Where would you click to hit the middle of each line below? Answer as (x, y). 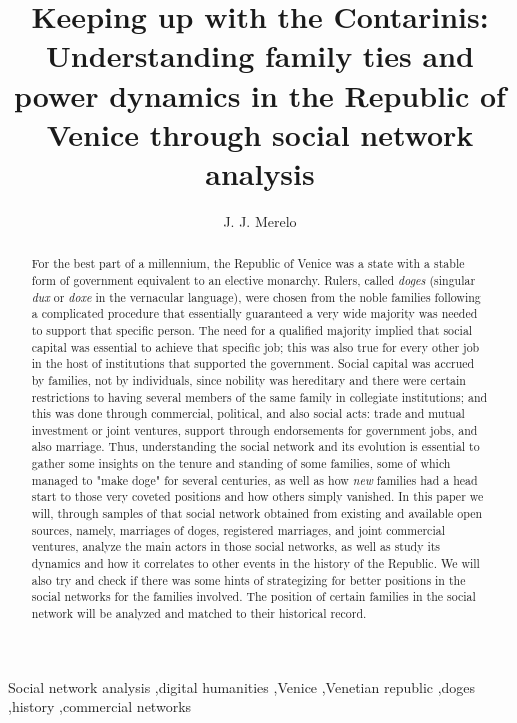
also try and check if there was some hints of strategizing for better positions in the (248, 579)
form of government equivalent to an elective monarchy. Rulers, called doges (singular (253, 279)
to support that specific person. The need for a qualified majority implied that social (252, 329)
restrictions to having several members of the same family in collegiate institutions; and (259, 396)
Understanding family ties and (260, 55)
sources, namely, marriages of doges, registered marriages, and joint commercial (238, 529)
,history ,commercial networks (100, 706)
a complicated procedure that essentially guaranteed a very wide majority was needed (254, 313)
